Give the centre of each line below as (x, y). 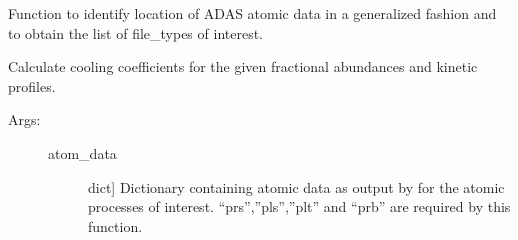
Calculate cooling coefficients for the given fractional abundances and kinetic (243, 66)
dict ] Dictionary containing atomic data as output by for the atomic (296, 186)
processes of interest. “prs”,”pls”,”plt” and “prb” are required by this (299, 206)
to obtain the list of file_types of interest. (135, 32)
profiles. (32, 85)
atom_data (82, 152)
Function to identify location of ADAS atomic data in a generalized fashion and (252, 13)
